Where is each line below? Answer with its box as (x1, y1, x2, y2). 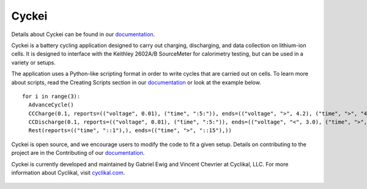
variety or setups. (11, 59, 56, 66)
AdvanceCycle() (28, 102, 74, 108)
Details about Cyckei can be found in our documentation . (11, 31, 155, 38)
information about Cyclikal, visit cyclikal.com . (11, 169, 125, 177)
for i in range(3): (22, 92, 81, 100)
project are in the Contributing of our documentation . (11, 149, 145, 157)
